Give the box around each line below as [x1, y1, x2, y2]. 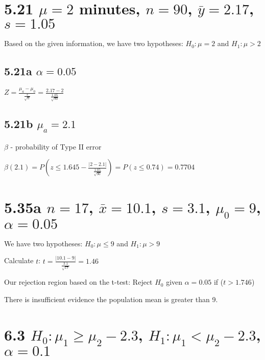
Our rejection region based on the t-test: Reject [4, 277, 153, 287]
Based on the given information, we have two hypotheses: [4, 38, 183, 49]
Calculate [4, 255, 34, 266]
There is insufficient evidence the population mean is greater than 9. [4, 293, 218, 304]
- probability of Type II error [10, 141, 102, 152]
